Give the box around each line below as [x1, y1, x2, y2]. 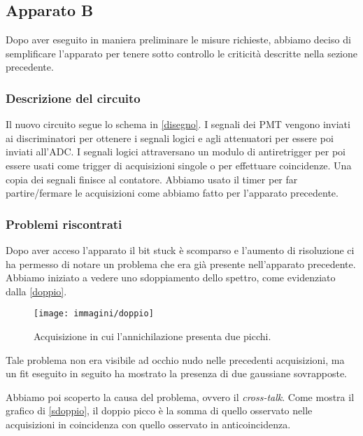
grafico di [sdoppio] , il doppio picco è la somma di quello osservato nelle [6, 403, 313, 418]
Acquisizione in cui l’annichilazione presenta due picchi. [34, 329, 271, 344]
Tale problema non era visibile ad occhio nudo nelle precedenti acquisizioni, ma [6, 352, 345, 367]
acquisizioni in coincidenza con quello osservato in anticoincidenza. [6, 416, 291, 431]
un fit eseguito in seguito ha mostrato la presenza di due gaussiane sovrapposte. [6, 366, 347, 381]
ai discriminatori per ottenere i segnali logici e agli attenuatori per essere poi [6, 130, 334, 145]
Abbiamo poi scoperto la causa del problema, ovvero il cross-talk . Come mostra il [6, 389, 355, 404]
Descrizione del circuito [6, 89, 141, 106]
